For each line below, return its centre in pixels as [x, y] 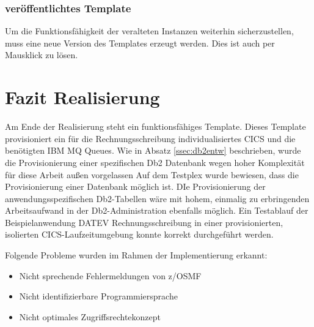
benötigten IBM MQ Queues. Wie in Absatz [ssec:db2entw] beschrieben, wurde [153, 150]
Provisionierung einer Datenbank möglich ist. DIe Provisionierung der [135, 186]
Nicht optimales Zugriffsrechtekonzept [90, 316]
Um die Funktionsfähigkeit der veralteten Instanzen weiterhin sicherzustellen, [149, 31]
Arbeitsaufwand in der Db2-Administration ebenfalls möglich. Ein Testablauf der [157, 210]
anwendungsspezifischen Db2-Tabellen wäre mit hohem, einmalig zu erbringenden [157, 198]
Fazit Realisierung [82, 97]
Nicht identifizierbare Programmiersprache [98, 296]
